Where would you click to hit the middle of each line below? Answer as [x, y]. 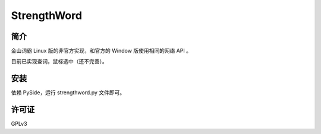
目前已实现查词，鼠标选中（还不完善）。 [59, 62]
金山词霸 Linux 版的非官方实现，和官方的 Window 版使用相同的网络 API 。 [101, 51]
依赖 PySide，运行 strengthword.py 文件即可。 [68, 92]
